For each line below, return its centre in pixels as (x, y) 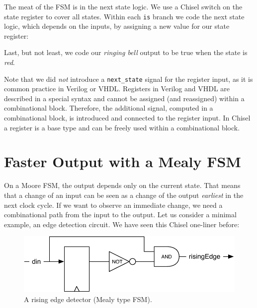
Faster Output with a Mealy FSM (123, 161)
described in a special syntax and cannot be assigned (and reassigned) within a (124, 98)
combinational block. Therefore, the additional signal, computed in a (109, 108)
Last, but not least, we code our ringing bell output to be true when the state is (126, 52)
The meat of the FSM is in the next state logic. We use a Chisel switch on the (123, 6)
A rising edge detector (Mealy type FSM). (88, 299)
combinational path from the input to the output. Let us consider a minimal (120, 215)
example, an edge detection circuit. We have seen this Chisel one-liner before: (122, 224)
